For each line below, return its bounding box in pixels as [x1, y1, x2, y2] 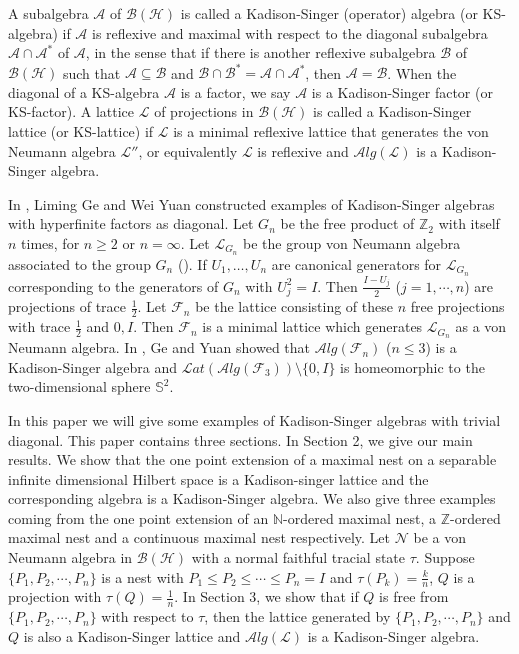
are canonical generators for [271, 253, 442, 274]
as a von [455, 316, 507, 337]
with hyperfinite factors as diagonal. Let [8, 213, 254, 234]
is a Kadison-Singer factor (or [311, 81, 493, 102]
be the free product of [280, 213, 415, 234]
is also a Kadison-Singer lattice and [23, 625, 241, 646]
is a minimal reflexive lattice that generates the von [173, 121, 489, 142]
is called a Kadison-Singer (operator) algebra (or [180, 3, 478, 23]
